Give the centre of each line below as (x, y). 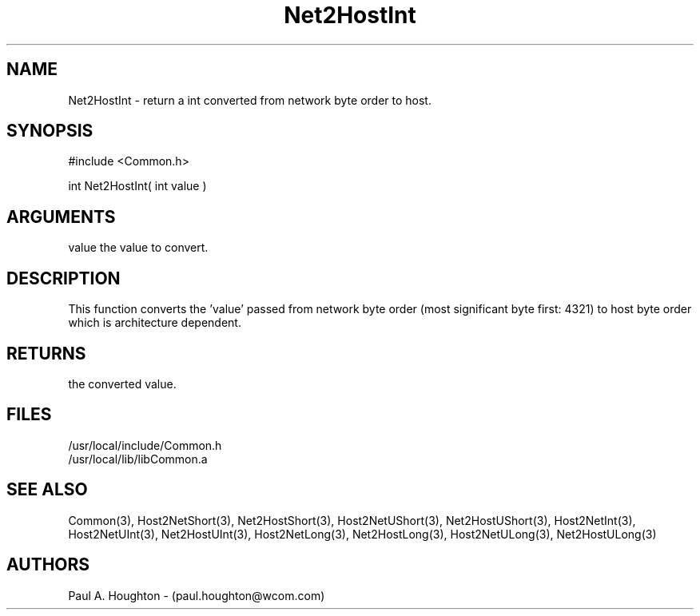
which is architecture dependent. (155, 323)
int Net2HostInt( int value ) (137, 186)
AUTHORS (48, 565)
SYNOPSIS (50, 131)
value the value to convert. (138, 248)
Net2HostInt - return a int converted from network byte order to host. (250, 100)
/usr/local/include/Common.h (145, 445)
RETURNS (46, 353)
